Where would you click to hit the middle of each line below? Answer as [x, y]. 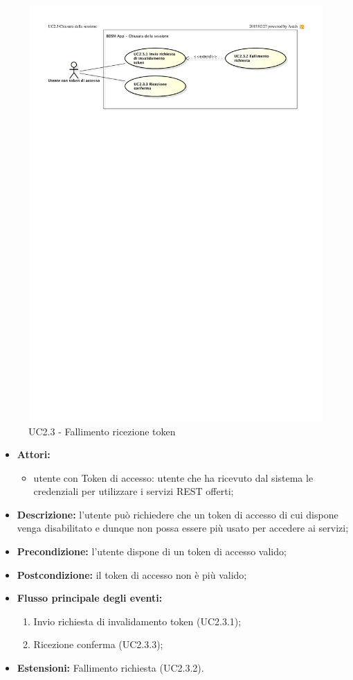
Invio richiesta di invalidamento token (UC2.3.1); [137, 621]
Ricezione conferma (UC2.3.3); [98, 644]
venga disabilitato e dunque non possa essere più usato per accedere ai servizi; [183, 528]
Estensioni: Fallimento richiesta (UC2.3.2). [110, 668]
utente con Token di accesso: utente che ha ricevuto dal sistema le [173, 477]
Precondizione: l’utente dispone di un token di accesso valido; [152, 551]
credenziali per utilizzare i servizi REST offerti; [134, 491]
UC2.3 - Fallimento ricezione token [102, 431]
